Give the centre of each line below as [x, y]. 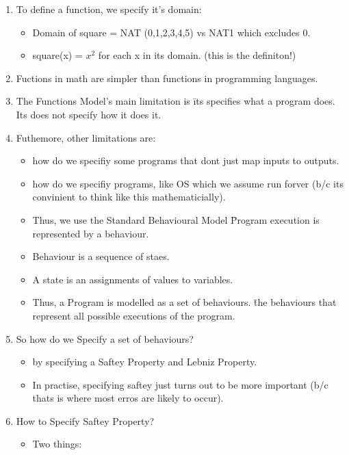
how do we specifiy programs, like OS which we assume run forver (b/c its [188, 183]
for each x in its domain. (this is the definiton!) [197, 55]
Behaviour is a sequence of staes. [101, 256]
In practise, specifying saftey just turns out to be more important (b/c [180, 384]
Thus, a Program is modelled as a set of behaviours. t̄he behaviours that [184, 302]
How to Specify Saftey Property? [85, 420]
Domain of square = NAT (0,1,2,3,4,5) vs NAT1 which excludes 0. [171, 32]
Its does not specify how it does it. [89, 114]
